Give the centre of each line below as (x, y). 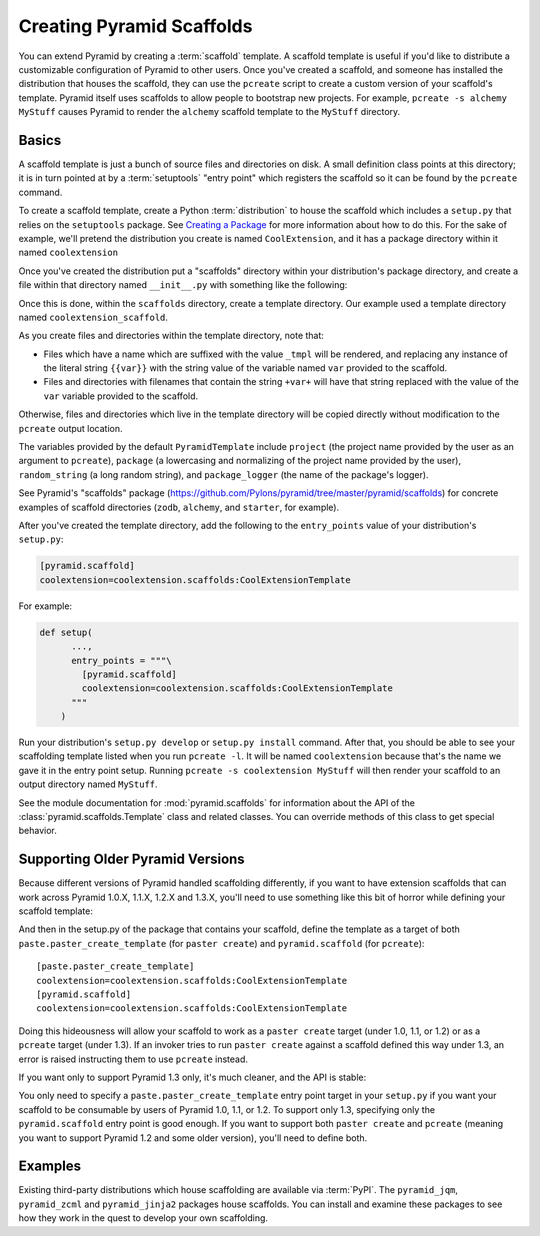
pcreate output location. (71, 428)
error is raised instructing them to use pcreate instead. (133, 1059)
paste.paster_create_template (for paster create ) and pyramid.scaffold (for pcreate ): (221, 943)
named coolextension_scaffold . (93, 317)
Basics (40, 140)
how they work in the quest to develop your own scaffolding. (143, 1218)
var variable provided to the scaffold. (121, 396)
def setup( (66, 632)
